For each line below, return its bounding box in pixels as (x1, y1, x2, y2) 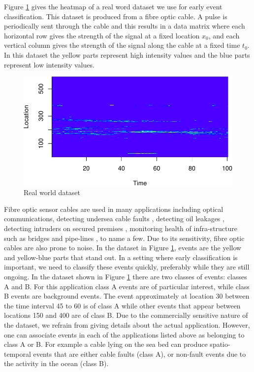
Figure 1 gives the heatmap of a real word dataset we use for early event (4, 1, 222, 11)
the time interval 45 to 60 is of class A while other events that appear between (4, 300, 241, 310)
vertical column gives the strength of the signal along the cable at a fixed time (4, 40, 240, 50)
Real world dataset (24, 187, 81, 198)
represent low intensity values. (4, 59, 95, 69)
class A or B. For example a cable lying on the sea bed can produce (4, 339, 208, 349)
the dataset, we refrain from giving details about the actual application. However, (4, 319, 250, 330)
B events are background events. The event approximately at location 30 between (4, 291, 250, 301)
